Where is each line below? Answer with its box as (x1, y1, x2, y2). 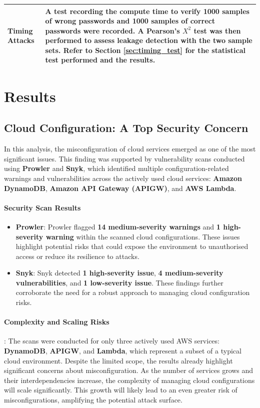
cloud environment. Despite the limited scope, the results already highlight (4, 355, 233, 365)
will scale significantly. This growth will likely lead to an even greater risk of (4, 384, 237, 395)
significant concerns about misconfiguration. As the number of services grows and (4, 365, 253, 375)
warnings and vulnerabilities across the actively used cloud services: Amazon (4, 172, 242, 183)
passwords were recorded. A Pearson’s (45, 25, 180, 35)
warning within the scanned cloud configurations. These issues (45, 231, 240, 241)
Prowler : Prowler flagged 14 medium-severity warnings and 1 (15, 221, 220, 231)
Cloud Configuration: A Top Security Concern (4, 120, 248, 135)
